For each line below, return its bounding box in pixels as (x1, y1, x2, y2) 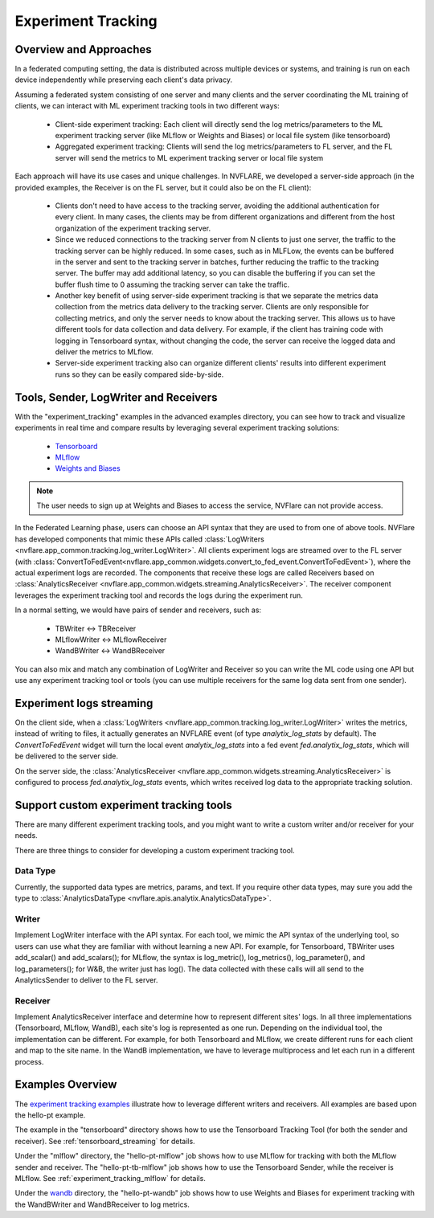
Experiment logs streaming (14, 696, 154, 710)
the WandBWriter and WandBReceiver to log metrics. (14, 1200, 190, 1209)
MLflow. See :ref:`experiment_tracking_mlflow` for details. (14, 1173, 207, 1183)
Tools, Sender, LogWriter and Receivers (14, 390, 218, 404)
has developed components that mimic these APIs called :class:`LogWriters (14, 534, 264, 544)
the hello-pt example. (14, 1110, 86, 1120)
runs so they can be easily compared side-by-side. (55, 370, 224, 379)
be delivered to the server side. (14, 751, 118, 761)
